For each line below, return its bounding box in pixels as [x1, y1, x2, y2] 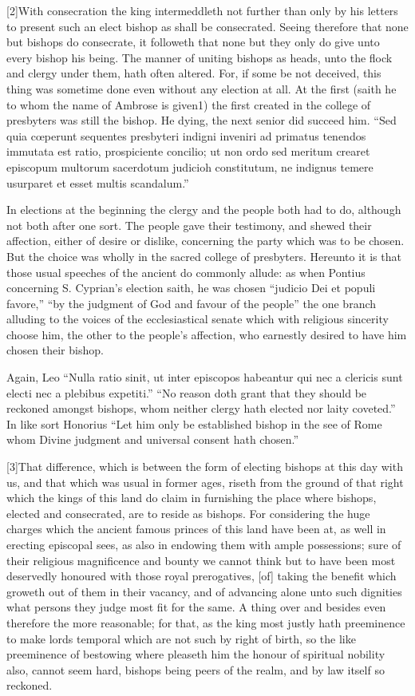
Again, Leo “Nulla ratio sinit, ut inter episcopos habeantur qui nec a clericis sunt [6, 369, 403, 386]
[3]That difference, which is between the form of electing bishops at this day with [6, 458, 403, 475]
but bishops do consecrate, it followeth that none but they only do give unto [6, 34, 380, 50]
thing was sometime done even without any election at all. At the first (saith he [6, 80, 397, 97]
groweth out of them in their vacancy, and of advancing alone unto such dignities [6, 583, 402, 599]
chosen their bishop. [6, 342, 104, 358]
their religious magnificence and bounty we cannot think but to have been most [6, 552, 396, 568]
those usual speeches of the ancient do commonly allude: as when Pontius [6, 263, 366, 280]
